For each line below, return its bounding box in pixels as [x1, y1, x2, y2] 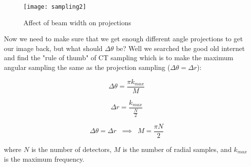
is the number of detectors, [31, 144, 112, 154]
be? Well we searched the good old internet [116, 43, 245, 53]
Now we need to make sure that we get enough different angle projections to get [4, 33, 243, 44]
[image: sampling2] [23, 3, 86, 10]
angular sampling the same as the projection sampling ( [4, 62, 171, 72]
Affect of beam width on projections [23, 17, 132, 27]
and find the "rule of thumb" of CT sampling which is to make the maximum [4, 52, 233, 63]
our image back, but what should [4, 43, 103, 53]
